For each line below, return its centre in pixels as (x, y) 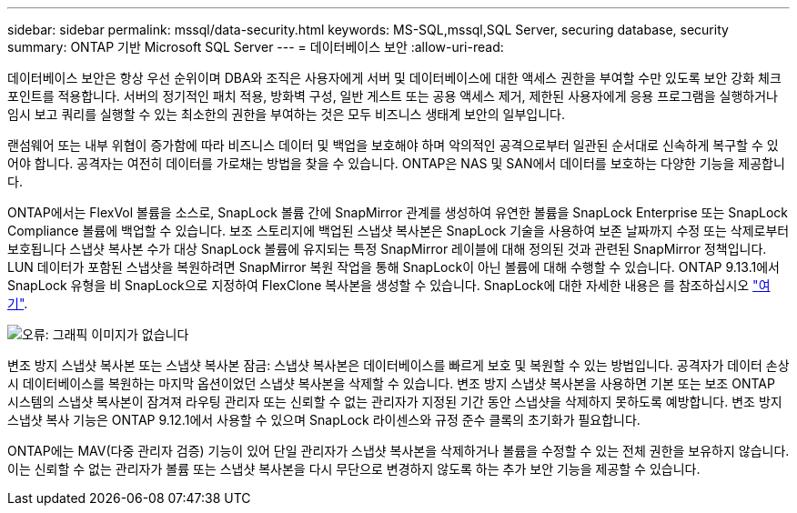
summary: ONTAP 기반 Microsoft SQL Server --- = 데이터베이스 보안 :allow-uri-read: (256, 47)
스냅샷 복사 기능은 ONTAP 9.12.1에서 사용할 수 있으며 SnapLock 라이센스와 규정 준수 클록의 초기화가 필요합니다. (324, 420)
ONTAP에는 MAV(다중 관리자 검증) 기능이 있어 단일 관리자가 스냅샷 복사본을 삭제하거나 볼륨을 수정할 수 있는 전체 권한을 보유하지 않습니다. (398, 451)
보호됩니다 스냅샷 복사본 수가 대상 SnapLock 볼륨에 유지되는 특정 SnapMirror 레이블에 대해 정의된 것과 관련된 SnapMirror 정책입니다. (387, 249)
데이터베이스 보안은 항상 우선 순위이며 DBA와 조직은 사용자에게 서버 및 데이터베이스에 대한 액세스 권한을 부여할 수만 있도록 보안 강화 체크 (394, 78)
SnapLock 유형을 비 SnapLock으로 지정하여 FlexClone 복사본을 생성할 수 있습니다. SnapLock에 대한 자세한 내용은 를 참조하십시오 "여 (389, 285)
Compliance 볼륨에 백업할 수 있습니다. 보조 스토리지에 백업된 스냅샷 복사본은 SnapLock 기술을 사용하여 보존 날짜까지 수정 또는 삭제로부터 (398, 231)
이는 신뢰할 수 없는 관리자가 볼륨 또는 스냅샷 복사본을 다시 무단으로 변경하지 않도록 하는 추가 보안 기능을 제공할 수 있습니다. (354, 469)
